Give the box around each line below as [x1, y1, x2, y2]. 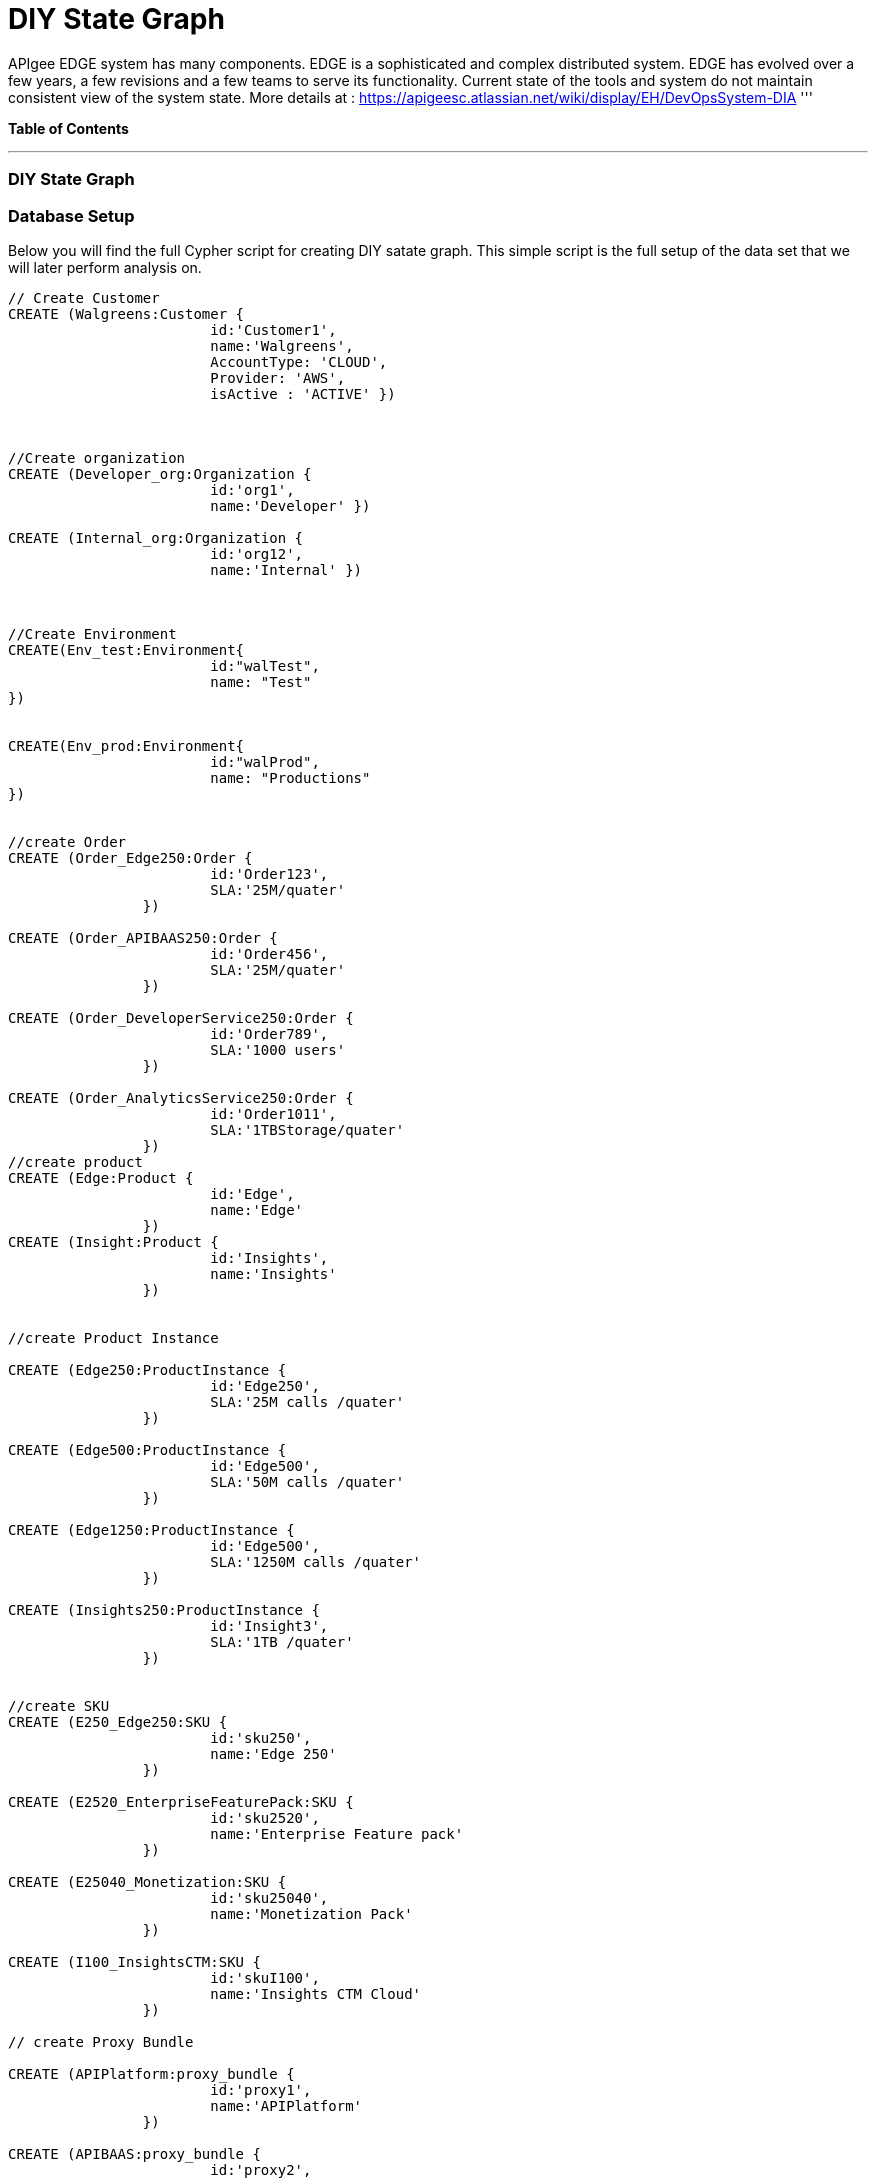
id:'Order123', [210, 865, 329, 882]
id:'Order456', [210, 945, 329, 962]
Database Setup [8, 205, 135, 226]
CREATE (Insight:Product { [8, 1233, 219, 1250]
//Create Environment [8, 625, 177, 642]
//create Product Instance [8, 1329, 219, 1346]
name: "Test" [210, 673, 312, 690]
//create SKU [8, 1697, 110, 1714]
